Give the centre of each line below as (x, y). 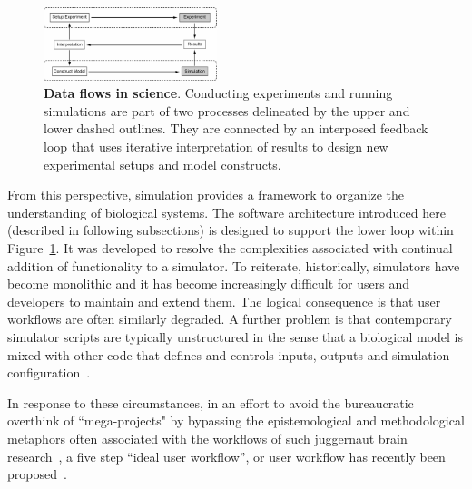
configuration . (49, 372)
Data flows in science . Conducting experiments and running (218, 93)
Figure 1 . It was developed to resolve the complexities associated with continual (230, 248)
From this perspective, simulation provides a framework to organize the (206, 195)
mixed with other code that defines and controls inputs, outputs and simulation (229, 354)
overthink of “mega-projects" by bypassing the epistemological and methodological (236, 421)
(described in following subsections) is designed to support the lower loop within (231, 230)
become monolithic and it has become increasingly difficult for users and (208, 284)
